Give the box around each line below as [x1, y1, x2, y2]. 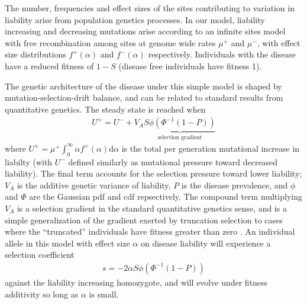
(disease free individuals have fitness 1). [118, 59, 262, 72]
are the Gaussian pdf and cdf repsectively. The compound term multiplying [29, 190, 302, 203]
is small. [89, 287, 119, 300]
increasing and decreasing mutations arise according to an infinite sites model [5, 25, 286, 37]
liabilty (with [5, 155, 53, 168]
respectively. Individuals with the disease [148, 48, 296, 60]
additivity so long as [5, 287, 79, 300]
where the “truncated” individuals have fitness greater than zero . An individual [5, 225, 295, 238]
